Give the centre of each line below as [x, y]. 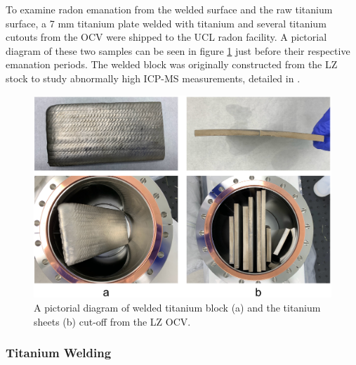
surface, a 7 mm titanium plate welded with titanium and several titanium [166, 23]
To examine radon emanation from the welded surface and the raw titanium [169, 9]
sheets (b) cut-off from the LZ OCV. [112, 321]
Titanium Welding [59, 353]
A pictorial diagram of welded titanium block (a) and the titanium [177, 307]
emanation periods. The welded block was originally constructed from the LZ [172, 64]
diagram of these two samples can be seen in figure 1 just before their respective [178, 50]
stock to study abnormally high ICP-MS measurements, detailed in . [153, 78]
